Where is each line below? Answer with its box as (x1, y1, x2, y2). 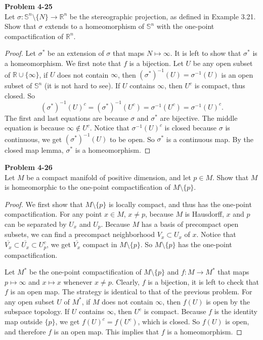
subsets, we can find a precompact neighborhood (5, 229, 155, 240)
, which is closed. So (138, 316, 200, 327)
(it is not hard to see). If (44, 80, 120, 91)
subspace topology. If (5, 306, 70, 317)
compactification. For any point (5, 209, 102, 219)
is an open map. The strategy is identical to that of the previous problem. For (10, 286, 252, 297)
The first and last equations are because (5, 112, 128, 123)
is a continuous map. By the (166, 133, 253, 144)
